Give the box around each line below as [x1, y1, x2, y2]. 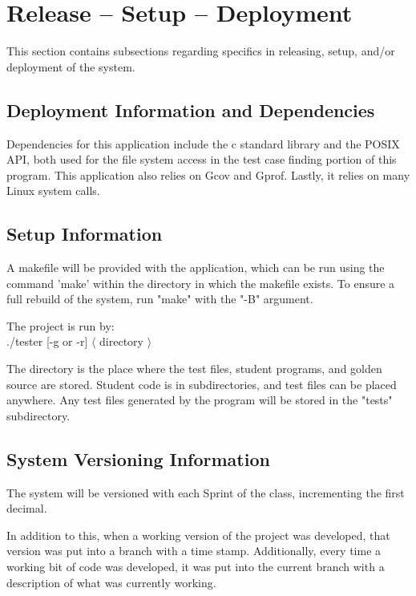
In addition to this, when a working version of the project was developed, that [6, 526, 390, 543]
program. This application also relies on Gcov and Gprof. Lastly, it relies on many [6, 166, 410, 183]
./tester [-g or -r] [6, 333, 88, 350]
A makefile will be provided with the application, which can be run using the [6, 259, 385, 276]
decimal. [6, 500, 47, 517]
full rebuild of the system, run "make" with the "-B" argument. [6, 290, 313, 307]
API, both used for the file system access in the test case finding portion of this [6, 151, 397, 168]
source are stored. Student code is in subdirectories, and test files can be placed [6, 375, 397, 392]
